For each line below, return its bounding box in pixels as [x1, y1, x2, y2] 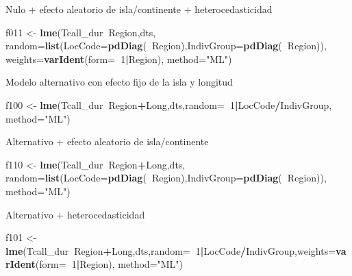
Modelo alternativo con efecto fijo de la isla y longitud [5, 75, 233, 89]
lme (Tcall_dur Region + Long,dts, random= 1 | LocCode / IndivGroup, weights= [5, 243, 336, 258]
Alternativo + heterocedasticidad [5, 207, 145, 221]
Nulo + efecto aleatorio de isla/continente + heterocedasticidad [5, 2, 273, 16]
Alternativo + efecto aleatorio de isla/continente [5, 134, 209, 149]
